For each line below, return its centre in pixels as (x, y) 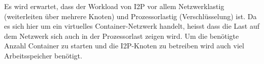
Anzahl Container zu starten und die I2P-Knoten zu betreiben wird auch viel (124, 46)
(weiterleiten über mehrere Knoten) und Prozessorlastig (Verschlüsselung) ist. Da (130, 16)
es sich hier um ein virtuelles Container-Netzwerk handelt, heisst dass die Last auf (132, 26)
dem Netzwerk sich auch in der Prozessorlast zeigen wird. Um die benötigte (122, 36)
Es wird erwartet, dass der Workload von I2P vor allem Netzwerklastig (114, 6)
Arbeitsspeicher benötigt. (43, 55)
